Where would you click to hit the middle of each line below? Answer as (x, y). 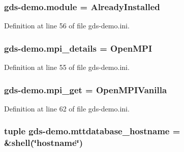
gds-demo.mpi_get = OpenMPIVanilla (86, 89)
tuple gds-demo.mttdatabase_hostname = (92, 131)
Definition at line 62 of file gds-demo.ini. (67, 108)
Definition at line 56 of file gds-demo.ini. (67, 26)
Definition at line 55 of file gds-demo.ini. (67, 67)
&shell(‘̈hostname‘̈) (44, 143)
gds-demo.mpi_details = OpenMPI (78, 48)
